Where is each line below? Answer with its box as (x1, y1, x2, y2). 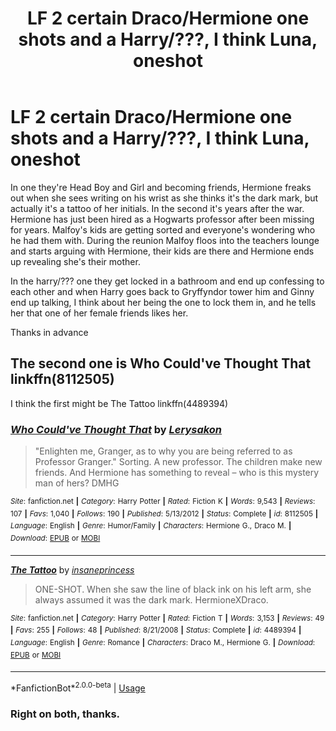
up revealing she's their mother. (10, 255, 141, 267)
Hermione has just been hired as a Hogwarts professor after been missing (10, 213, 315, 225)
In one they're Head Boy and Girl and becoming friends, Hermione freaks (10, 181, 312, 193)
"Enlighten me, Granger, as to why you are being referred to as (34, 445, 293, 457)
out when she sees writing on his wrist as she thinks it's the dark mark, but (10, 192, 319, 204)
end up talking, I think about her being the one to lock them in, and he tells (10, 296, 317, 308)
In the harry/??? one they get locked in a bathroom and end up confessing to (10, 275, 325, 287)
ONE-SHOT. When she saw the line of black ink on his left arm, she (34, 583, 312, 595)
